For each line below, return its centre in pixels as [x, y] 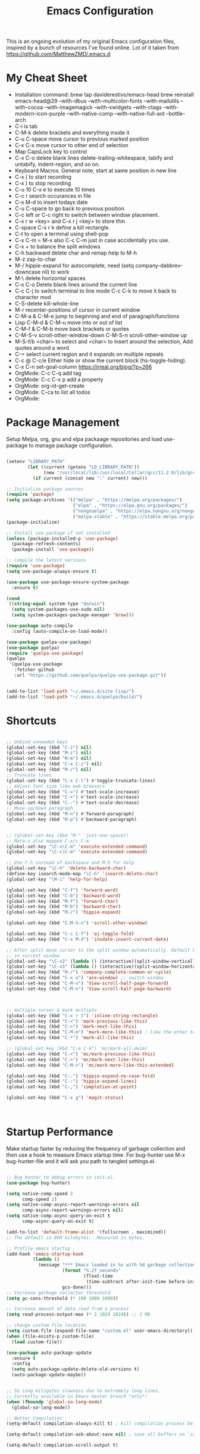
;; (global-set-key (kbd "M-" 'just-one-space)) [68, 835]
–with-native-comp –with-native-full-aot [115, 114]
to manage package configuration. [71, 446]
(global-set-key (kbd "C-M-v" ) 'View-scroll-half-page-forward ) [87, 983]
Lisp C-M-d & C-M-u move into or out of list [68, 322]
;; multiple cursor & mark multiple [51, 1010]
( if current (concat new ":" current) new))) [90, 478]
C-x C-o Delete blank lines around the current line [76, 285]
